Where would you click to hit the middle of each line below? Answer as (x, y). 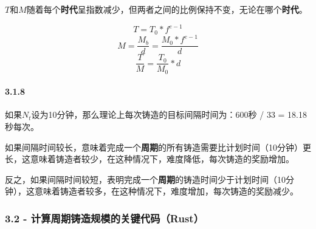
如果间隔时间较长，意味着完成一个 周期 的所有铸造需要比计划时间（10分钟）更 (158, 147)
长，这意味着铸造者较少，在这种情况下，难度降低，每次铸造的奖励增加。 (149, 159)
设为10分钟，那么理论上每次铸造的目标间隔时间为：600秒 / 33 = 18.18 (169, 114)
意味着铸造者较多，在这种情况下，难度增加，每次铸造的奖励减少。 (166, 191)
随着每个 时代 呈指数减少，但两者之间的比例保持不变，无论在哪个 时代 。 (167, 9)
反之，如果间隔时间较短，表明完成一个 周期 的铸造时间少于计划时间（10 (145, 179)
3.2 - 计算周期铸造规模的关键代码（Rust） (105, 218)
